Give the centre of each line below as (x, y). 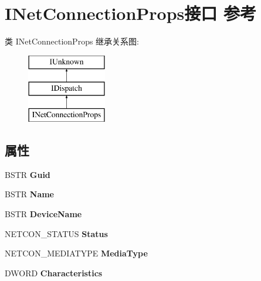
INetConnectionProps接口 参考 (131, 13)
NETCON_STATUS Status (56, 233)
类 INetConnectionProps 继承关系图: (72, 41)
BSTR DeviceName (43, 214)
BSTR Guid (28, 174)
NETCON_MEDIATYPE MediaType (76, 253)
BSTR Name (29, 194)
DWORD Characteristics (54, 273)
